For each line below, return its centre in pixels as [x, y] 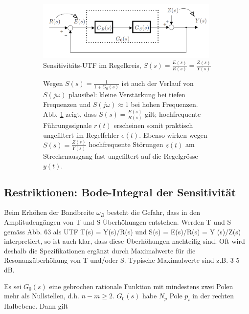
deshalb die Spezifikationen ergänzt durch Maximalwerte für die [100, 250]
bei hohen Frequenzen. [164, 104]
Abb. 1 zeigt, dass [70, 114]
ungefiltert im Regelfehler [81, 135]
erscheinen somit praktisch [153, 125]
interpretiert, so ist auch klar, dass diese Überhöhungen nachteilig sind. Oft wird [124, 241]
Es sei [13, 286]
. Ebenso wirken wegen [173, 135]
